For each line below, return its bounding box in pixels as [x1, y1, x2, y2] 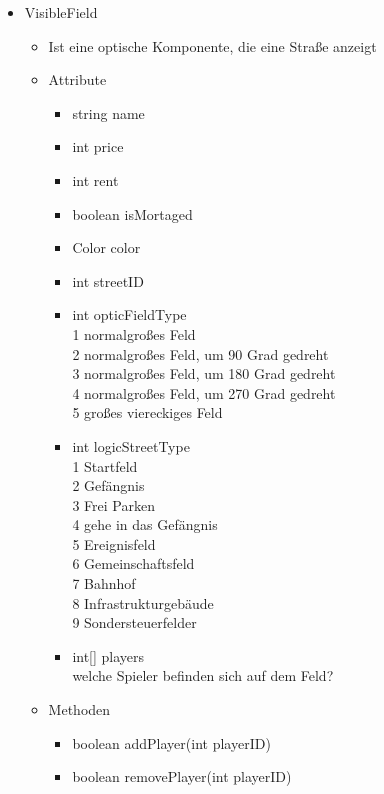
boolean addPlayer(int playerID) [72, 732, 271, 753]
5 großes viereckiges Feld [72, 402, 223, 423]
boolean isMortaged [72, 203, 193, 224]
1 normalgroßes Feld [72, 323, 196, 344]
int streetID [72, 270, 144, 291]
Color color [72, 237, 141, 258]
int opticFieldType [72, 304, 187, 325]
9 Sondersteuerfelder [72, 612, 197, 633]
